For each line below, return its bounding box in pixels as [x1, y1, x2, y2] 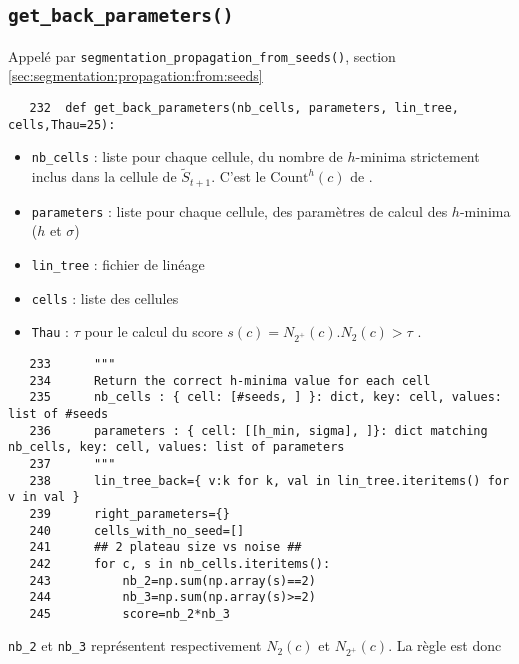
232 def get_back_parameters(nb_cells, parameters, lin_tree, [29, 101, 460, 116]
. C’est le [211, 166, 266, 187]
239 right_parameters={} [29, 506, 230, 521]
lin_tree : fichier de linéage [31, 253, 205, 274]
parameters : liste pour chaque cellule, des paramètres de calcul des [31, 200, 448, 221]
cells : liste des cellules [31, 287, 179, 308]
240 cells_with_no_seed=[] [29, 523, 245, 538]
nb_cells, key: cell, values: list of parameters [8, 440, 345, 455]
